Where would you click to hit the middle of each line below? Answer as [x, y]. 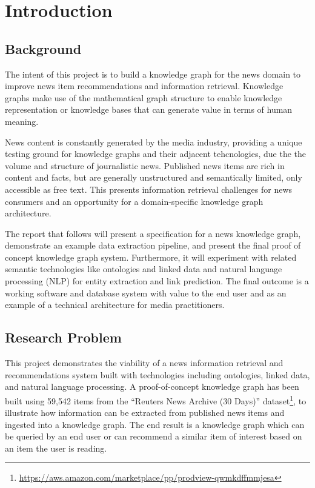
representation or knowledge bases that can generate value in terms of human [149, 109]
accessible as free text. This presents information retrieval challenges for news [149, 189]
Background [43, 48]
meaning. [22, 121]
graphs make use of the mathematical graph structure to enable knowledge [144, 97]
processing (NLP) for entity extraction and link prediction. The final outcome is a [157, 281]
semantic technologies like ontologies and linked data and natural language [144, 269]
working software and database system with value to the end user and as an [146, 292]
